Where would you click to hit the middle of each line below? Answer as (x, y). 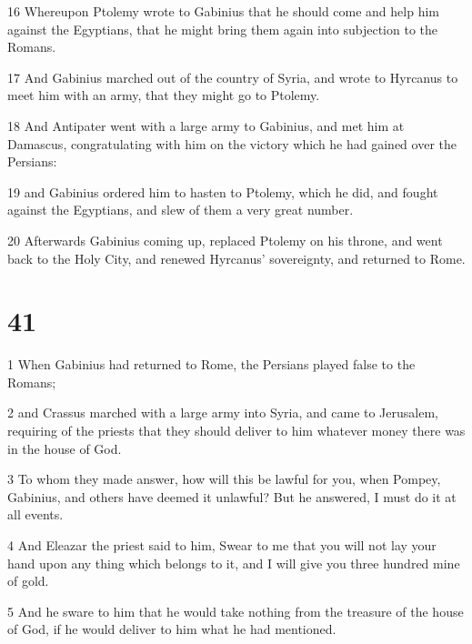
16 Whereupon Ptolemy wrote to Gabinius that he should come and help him (223, 11)
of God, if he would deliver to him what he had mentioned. (172, 629)
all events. (35, 514)
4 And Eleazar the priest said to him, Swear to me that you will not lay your (222, 545)
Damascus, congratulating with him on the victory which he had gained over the (232, 143)
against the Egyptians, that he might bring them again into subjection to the (223, 29)
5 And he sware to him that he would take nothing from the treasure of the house (236, 611)
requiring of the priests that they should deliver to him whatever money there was (236, 431)
